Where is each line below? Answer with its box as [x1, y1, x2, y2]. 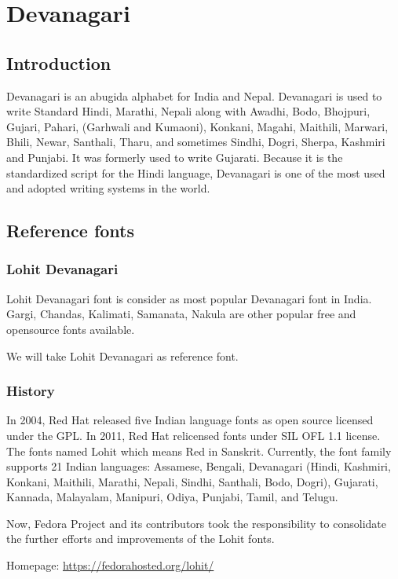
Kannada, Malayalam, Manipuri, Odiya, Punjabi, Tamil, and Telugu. [6, 489, 338, 505]
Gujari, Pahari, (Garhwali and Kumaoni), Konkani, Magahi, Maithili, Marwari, [6, 118, 389, 134]
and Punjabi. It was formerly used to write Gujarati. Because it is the [6, 148, 343, 165]
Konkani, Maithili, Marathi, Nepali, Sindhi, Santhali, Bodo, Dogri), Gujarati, [6, 473, 378, 489]
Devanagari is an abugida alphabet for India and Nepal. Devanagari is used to [6, 87, 382, 104]
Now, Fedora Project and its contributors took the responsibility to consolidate [6, 515, 387, 531]
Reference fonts [6, 218, 135, 243]
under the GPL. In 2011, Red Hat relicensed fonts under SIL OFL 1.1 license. [6, 427, 381, 443]
